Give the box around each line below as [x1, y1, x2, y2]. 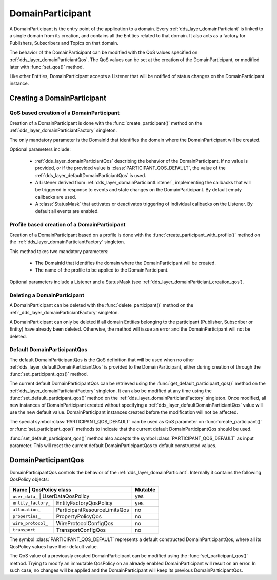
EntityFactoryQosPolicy [56, 499, 113, 507]
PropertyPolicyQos [56, 513, 102, 520]
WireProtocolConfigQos [56, 519, 114, 527]
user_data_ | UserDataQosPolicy [12, 493, 90, 500]
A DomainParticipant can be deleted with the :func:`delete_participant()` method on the [9, 302, 194, 308]
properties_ [12, 514, 41, 519]
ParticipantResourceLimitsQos [56, 506, 129, 513]
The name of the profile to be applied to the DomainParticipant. [35, 267, 169, 273]
